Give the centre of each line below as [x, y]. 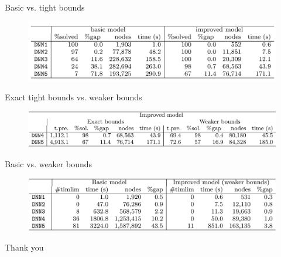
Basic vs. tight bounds [45, 7]
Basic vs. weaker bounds [49, 163]
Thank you [24, 247]
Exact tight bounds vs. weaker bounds [73, 97]
